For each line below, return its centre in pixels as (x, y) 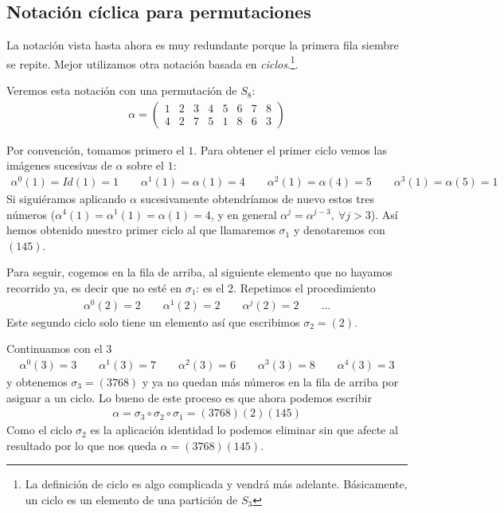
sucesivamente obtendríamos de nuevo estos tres (257, 198)
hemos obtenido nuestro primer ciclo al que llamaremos (141, 230)
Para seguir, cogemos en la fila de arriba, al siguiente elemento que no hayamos (199, 272)
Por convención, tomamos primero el (96, 149)
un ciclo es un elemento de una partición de (131, 499)
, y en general (244, 214)
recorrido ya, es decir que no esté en (94, 287)
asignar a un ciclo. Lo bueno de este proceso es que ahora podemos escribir (189, 397)
